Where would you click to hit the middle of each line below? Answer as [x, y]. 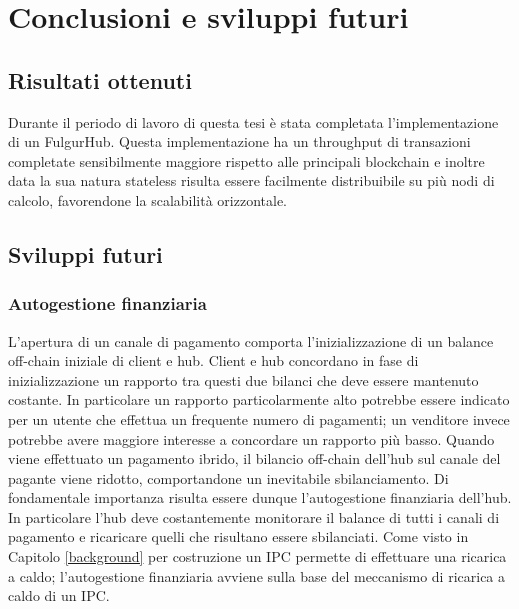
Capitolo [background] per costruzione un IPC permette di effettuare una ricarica [257, 556]
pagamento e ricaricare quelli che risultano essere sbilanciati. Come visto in [238, 536]
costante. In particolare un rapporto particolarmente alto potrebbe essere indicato [259, 399]
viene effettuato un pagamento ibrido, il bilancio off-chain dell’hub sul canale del [254, 458]
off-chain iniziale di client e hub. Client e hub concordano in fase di [213, 360]
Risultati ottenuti [100, 79]
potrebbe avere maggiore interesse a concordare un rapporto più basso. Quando [251, 438]
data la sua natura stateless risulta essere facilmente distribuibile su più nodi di [251, 180]
